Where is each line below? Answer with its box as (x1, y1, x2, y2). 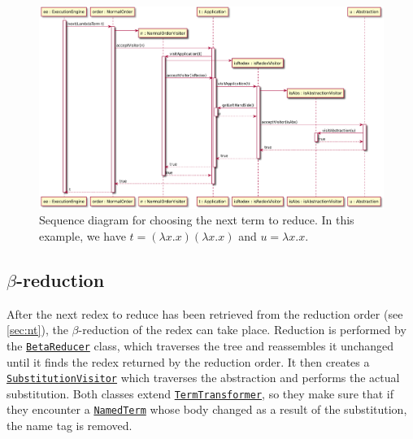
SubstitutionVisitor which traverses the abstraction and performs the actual (7, 369, 400, 386)
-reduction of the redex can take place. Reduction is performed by (78, 321, 406, 338)
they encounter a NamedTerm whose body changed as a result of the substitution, (7, 401, 407, 418)
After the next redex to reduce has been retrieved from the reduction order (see (7, 305, 403, 322)
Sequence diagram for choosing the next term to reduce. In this (39, 211, 354, 228)
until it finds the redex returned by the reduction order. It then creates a (7, 353, 370, 370)
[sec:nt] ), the (7, 321, 68, 338)
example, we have (39, 227, 126, 244)
